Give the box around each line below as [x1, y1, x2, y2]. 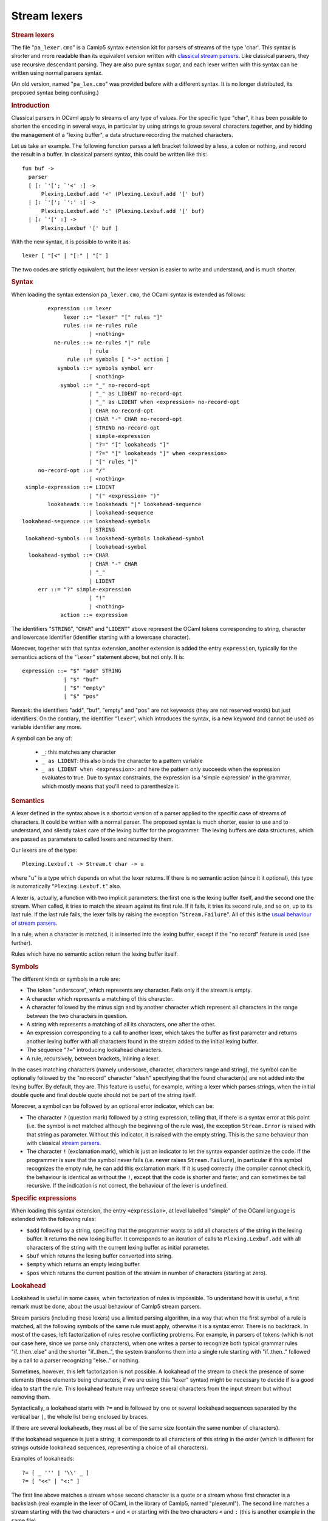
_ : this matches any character [41, 748, 117, 756]
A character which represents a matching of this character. [26, 995, 174, 1002]
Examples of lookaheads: [11, 1455, 75, 1463]
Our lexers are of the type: [11, 846, 77, 854]
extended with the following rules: [11, 1216, 97, 1223]
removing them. [11, 1393, 51, 1401]
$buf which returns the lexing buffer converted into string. [26, 1252, 173, 1259]
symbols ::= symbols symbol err [56, 364, 154, 371]
